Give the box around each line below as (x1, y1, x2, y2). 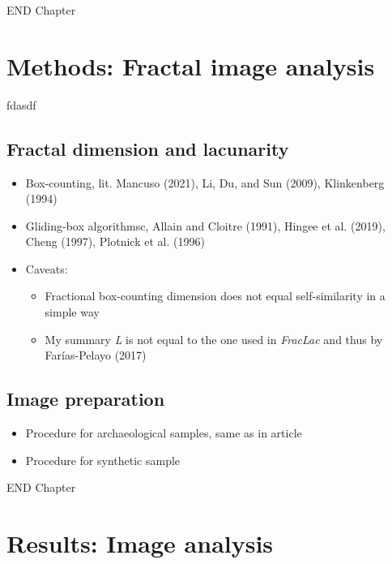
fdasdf (6, 96, 36, 113)
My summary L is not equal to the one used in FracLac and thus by (45, 330, 383, 347)
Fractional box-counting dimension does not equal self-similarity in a (45, 287, 386, 304)
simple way (45, 304, 100, 321)
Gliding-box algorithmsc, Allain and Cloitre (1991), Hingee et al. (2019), (25, 217, 386, 234)
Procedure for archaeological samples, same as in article (25, 424, 302, 441)
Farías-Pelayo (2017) (45, 347, 147, 364)
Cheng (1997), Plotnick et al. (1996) (25, 233, 205, 250)
